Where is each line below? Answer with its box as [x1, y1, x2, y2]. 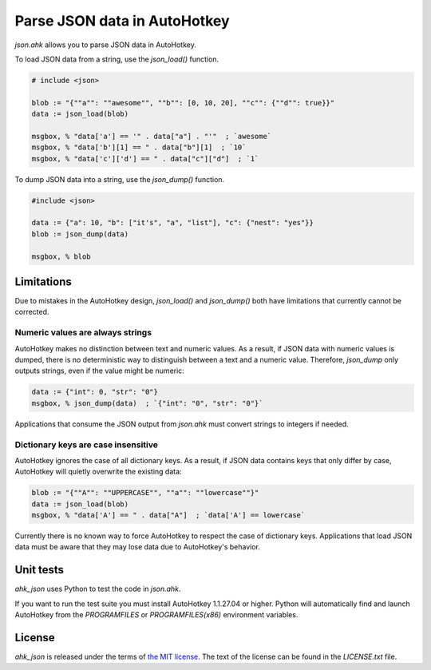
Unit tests [14, 563, 64, 577]
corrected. [14, 307, 49, 317]
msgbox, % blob [31, 252, 91, 261]
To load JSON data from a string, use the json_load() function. [14, 54, 219, 64]
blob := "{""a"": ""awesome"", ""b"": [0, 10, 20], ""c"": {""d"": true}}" [31, 98, 335, 107]
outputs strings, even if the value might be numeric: [14, 366, 185, 375]
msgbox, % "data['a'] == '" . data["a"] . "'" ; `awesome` [31, 132, 272, 141]
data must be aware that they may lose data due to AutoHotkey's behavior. [14, 542, 261, 552]
